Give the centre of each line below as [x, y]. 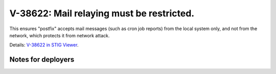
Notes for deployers [42, 59]
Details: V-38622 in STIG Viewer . [44, 45]
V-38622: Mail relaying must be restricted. [102, 13]
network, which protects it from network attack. [60, 35]
